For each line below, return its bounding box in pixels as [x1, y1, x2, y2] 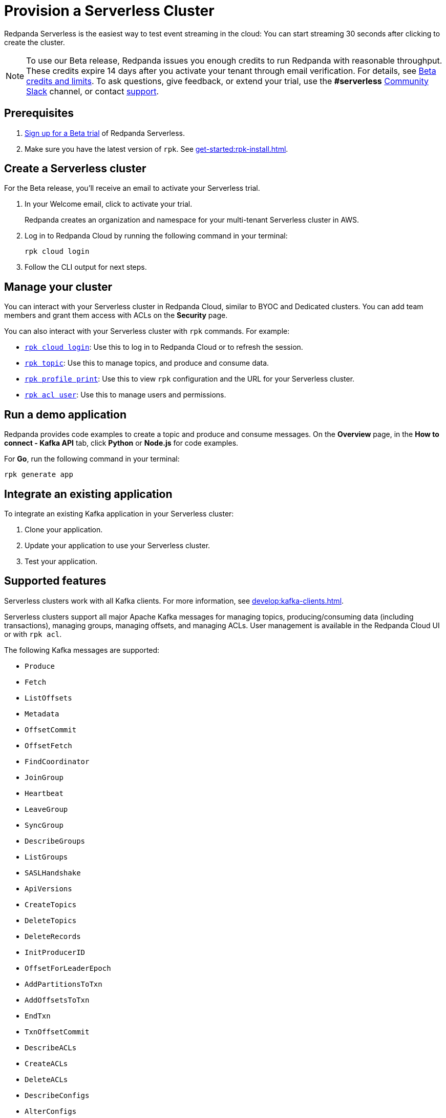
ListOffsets [25, 693, 72, 702]
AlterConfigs [25, 1107, 77, 1115]
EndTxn [25, 1011, 51, 1020]
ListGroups [25, 852, 68, 861]
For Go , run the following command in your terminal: [4, 454, 180, 464]
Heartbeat [25, 789, 63, 797]
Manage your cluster [4, 280, 112, 293]
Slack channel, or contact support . [26, 86, 159, 96]
